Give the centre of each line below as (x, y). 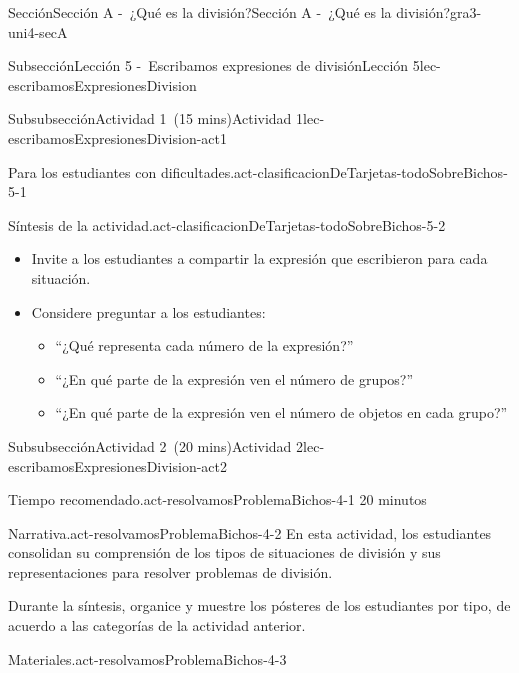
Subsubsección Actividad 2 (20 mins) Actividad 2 (156, 445)
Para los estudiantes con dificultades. (121, 171)
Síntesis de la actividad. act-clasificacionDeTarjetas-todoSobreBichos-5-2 (227, 224)
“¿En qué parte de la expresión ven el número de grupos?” (234, 378)
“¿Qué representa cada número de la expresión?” (204, 345)
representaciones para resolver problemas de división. (170, 571)
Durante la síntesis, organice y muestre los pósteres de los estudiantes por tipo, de (259, 605)
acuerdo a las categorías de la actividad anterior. (157, 625)
